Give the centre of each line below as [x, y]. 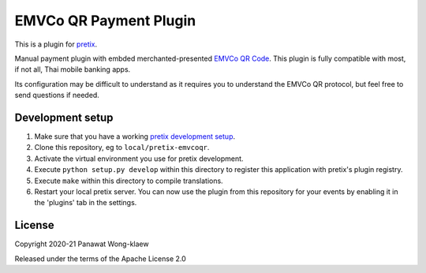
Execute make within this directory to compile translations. [129, 181]
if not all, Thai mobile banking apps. [73, 69]
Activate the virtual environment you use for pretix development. [139, 159]
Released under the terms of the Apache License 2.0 [101, 258]
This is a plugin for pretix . [56, 44]
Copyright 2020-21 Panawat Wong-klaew [82, 244]
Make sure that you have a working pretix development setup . [135, 136]
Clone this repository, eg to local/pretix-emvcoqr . [122, 148]
